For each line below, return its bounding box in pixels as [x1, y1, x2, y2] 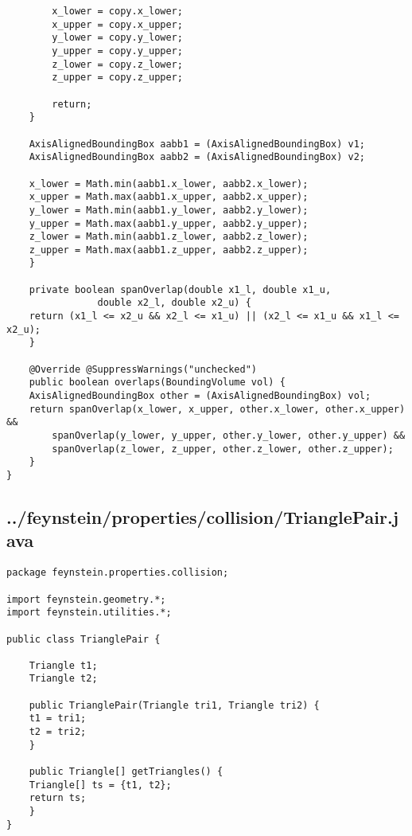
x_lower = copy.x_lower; [52, 6, 183, 17]
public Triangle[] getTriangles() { [29, 766, 223, 778]
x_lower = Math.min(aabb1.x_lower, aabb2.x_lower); [29, 178, 309, 189]
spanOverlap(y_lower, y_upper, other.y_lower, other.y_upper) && [52, 430, 406, 441]
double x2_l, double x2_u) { [97, 297, 251, 309]
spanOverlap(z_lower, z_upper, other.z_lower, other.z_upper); [52, 443, 394, 455]
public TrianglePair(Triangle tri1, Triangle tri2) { [29, 699, 320, 711]
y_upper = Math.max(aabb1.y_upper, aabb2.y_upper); [29, 217, 309, 229]
